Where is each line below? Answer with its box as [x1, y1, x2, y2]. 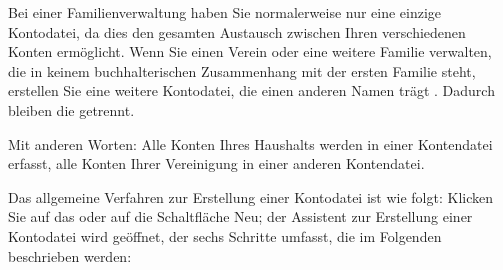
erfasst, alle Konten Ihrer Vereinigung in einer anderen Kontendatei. [8, 153, 425, 174]
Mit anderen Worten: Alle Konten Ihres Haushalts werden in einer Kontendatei [8, 133, 493, 154]
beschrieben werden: [8, 245, 132, 266]
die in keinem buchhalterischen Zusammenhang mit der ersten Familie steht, [8, 60, 476, 81]
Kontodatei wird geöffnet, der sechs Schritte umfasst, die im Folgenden [8, 225, 442, 246]
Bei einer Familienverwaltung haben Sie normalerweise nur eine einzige [8, 2, 442, 22]
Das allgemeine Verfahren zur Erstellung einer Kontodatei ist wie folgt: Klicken [8, 186, 493, 207]
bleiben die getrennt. [8, 99, 135, 120]
